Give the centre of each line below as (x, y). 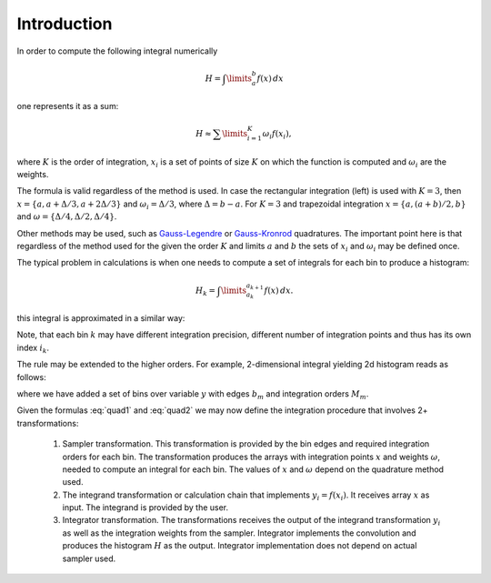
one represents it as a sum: (68, 106)
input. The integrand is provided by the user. (145, 508)
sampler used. (89, 558)
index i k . (33, 348)
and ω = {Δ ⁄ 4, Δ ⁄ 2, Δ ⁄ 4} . (67, 216)
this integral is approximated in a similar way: (101, 318)
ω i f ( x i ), (277, 135)
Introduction (65, 24)
